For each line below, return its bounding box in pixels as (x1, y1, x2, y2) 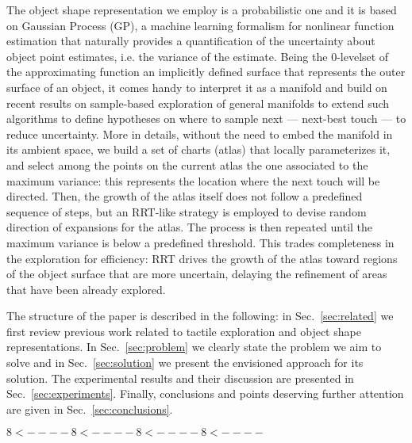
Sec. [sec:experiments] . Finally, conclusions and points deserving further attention (6, 385, 404, 402)
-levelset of (337, 48, 389, 64)
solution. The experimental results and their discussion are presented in (6, 369, 354, 386)
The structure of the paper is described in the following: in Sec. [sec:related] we (6, 307, 394, 324)
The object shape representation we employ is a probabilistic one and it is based (6, 2, 397, 17)
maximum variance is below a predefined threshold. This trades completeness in (6, 234, 395, 250)
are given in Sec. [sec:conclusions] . (6, 400, 173, 417)
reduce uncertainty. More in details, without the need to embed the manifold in (6, 125, 393, 142)
